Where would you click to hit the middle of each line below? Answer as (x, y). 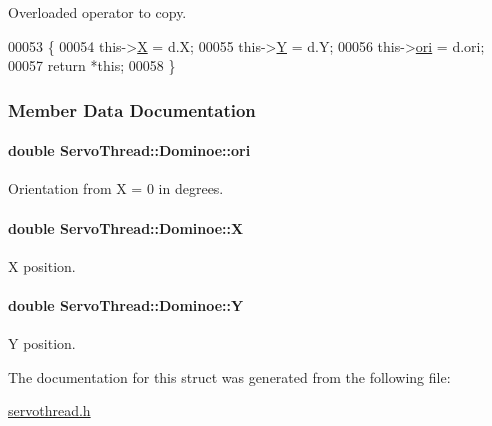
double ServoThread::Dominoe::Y (126, 305)
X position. (42, 265)
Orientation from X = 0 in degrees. (116, 188)
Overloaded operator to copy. (97, 12)
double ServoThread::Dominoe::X (126, 227)
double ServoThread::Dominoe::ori (129, 150)
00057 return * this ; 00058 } (92, 65)
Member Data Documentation (132, 109)
